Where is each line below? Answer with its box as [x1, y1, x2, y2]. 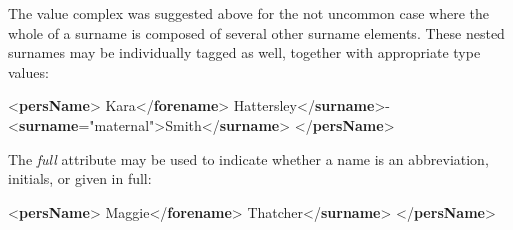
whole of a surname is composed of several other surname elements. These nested [8, 22, 505, 43]
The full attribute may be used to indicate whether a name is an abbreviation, [8, 148, 489, 169]
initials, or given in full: [8, 168, 152, 189]
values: [8, 61, 49, 82]
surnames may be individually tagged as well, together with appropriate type [8, 42, 481, 63]
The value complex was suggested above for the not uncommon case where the [8, 3, 489, 23]
